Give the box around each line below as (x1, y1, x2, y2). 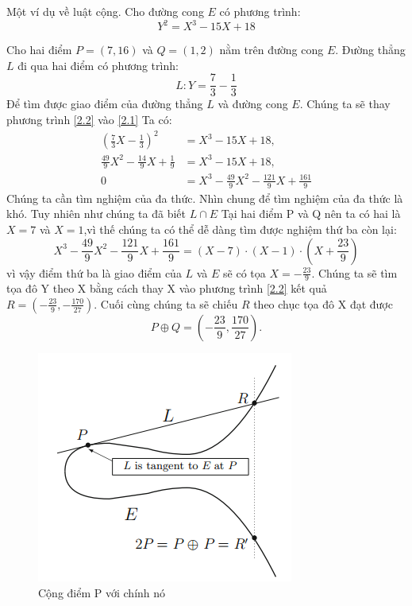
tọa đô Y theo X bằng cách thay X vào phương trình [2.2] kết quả (6, 280, 327, 297)
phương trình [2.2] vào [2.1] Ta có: (6, 111, 172, 127)
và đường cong (218, 95, 288, 112)
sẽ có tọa (223, 264, 266, 281)
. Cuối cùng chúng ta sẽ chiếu (94, 295, 238, 312)
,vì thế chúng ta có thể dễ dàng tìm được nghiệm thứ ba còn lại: (83, 220, 397, 237)
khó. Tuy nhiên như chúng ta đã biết (6, 205, 186, 222)
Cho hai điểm (6, 41, 72, 58)
